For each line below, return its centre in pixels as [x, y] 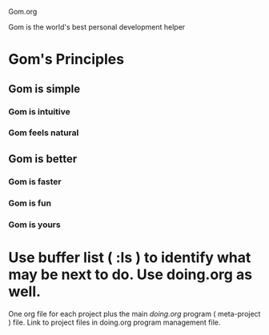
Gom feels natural [44, 133]
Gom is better [43, 159]
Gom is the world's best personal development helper [97, 27]
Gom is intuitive [39, 111]
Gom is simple [44, 88]
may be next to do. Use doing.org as [130, 274]
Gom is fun [30, 203]
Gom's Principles [66, 60]
